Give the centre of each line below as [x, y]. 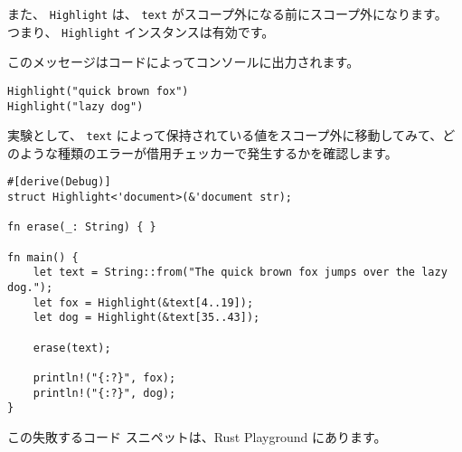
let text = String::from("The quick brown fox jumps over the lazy [240, 273]
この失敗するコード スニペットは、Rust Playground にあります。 [197, 436]
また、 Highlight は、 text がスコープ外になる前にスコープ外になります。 [227, 14]
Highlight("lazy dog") [75, 106]
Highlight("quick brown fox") [98, 91]
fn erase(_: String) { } [82, 227]
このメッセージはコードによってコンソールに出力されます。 [184, 62]
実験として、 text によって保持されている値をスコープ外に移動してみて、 [225, 135]
